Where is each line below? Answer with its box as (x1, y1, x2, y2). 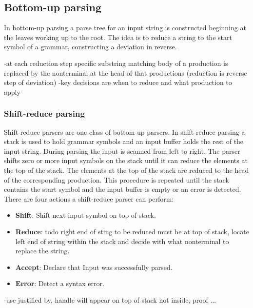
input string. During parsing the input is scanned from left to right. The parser (4, 145, 240, 156)
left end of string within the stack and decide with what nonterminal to (15, 236, 229, 246)
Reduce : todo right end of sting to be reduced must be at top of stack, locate (15, 226, 249, 236)
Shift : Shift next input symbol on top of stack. (15, 210, 156, 220)
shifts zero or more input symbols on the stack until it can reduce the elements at (4, 155, 248, 165)
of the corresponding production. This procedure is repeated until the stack (4, 174, 229, 185)
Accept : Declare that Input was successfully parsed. (15, 262, 173, 272)
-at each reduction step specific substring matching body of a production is (4, 58, 228, 68)
